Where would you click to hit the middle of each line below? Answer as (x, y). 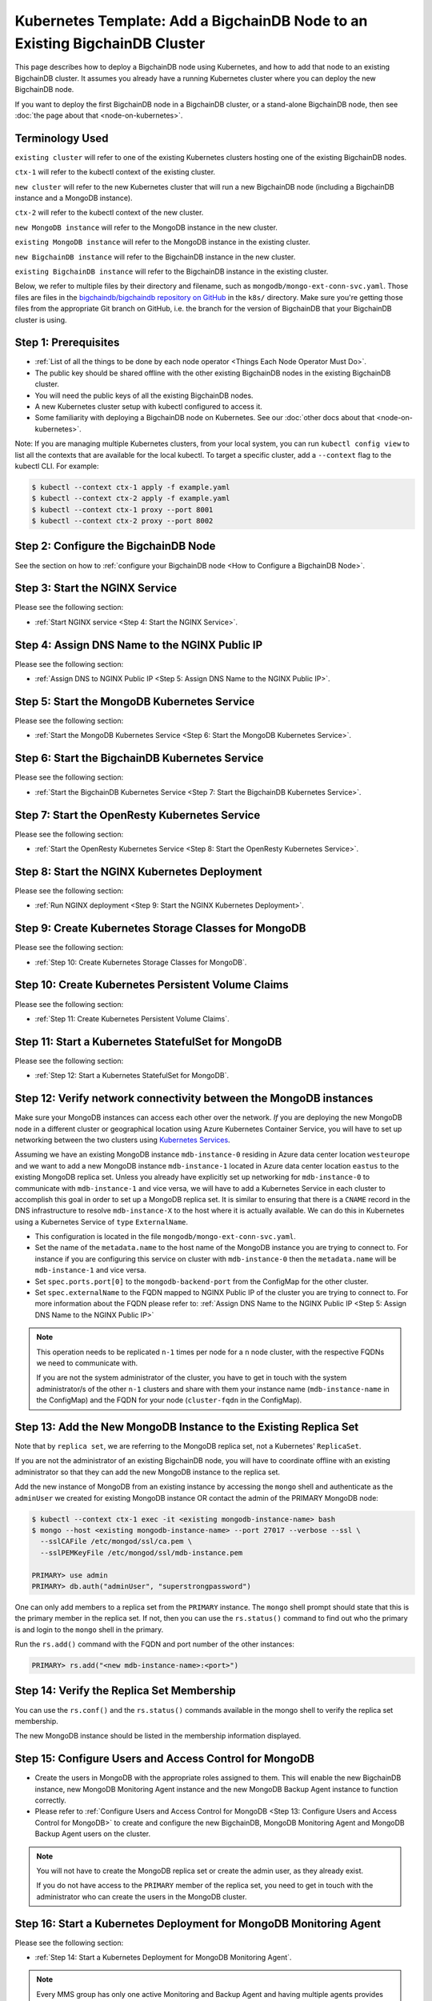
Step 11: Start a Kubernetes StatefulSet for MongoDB (148, 1042)
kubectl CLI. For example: (57, 466)
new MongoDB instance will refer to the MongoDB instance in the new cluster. (146, 227)
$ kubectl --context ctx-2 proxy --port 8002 (122, 521)
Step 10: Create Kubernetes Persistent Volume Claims (152, 985)
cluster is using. (41, 319)
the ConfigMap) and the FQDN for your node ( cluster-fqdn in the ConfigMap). (169, 1400)
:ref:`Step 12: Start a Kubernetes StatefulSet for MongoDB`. (132, 1076)
